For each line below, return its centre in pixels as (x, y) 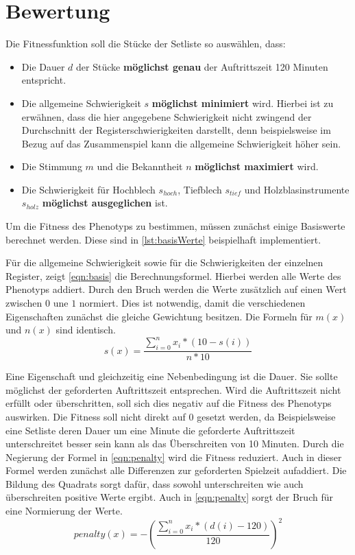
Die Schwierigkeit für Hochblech (88, 189)
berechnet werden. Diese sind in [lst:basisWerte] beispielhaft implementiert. (163, 239)
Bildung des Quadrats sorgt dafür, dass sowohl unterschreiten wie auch (155, 483)
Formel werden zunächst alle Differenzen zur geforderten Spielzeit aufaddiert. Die (176, 470)
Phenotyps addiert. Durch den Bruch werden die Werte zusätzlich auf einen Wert (176, 289)
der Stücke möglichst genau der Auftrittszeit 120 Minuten (202, 66)
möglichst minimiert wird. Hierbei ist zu (243, 103)
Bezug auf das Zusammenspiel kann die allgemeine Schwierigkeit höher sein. (181, 143)
